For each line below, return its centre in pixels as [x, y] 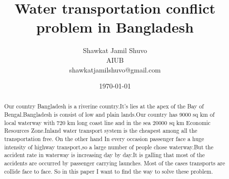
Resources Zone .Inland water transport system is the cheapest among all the [101, 131]
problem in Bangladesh [115, 27]
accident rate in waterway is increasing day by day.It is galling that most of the [105, 155]
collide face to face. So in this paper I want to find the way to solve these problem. [108, 171]
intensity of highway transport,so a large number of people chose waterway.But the [109, 147]
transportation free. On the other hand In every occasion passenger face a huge [104, 139]
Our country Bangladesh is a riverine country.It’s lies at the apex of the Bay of [104, 106]
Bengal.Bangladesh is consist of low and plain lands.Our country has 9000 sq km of [109, 115]
